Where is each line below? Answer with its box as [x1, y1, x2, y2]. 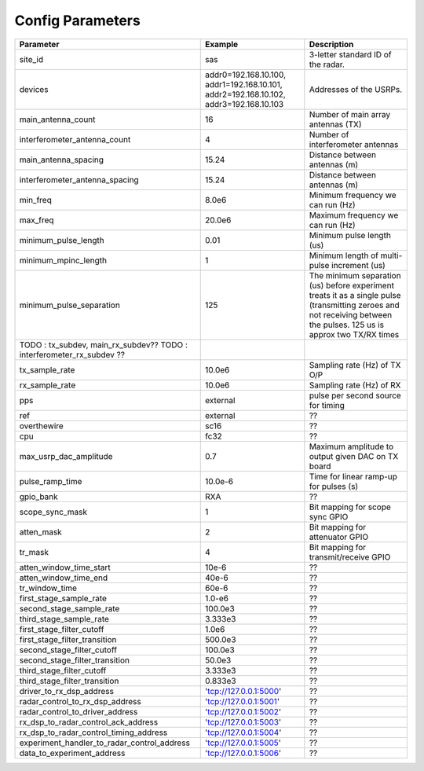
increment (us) [331, 259, 386, 270]
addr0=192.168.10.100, [205, 69, 287, 80]
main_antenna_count [19, 114, 96, 125]
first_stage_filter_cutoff [19, 623, 104, 634]
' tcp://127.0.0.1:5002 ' [205, 706, 282, 717]
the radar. [309, 59, 345, 70]
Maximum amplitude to [309, 441, 394, 452]
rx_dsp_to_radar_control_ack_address [19, 716, 159, 727]
